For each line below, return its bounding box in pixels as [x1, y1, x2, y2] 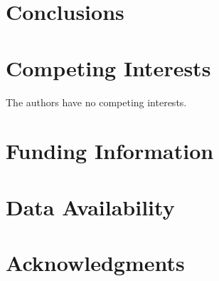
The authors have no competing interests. [6, 94, 187, 109]
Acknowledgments [6, 248, 185, 277]
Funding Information [6, 136, 214, 165]
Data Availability [6, 192, 175, 221]
